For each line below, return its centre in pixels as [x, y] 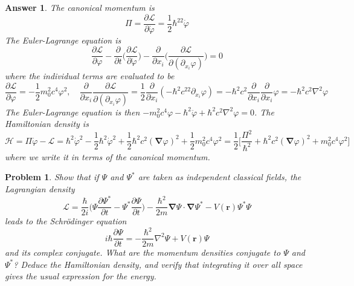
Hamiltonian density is [47, 124]
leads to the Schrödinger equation [66, 221]
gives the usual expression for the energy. [81, 276]
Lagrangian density [40, 188]
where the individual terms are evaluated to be [90, 76]
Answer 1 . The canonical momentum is [80, 7]
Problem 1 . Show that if [52, 177]
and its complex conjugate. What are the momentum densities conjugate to [143, 252]
